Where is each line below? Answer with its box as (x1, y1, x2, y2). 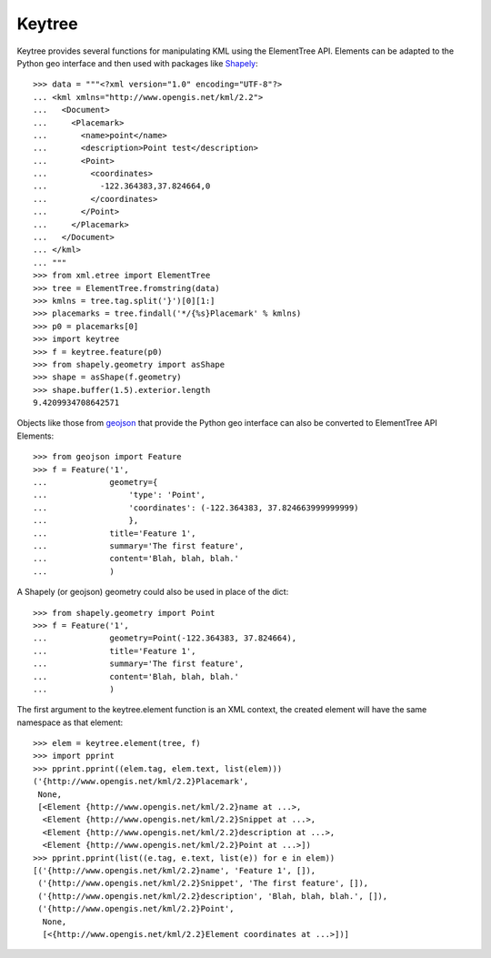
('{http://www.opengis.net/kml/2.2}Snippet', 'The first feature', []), (37, 878, 369, 889)
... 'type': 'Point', (33, 489, 206, 500)
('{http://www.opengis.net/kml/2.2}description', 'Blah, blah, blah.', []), (37, 891, 388, 901)
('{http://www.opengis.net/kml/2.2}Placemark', (33, 776, 249, 787)
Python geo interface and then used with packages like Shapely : (16, 57, 258, 68)
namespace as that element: (16, 717, 124, 728)
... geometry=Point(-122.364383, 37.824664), (33, 633, 297, 643)
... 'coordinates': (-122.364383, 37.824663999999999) (33, 502, 359, 513)
